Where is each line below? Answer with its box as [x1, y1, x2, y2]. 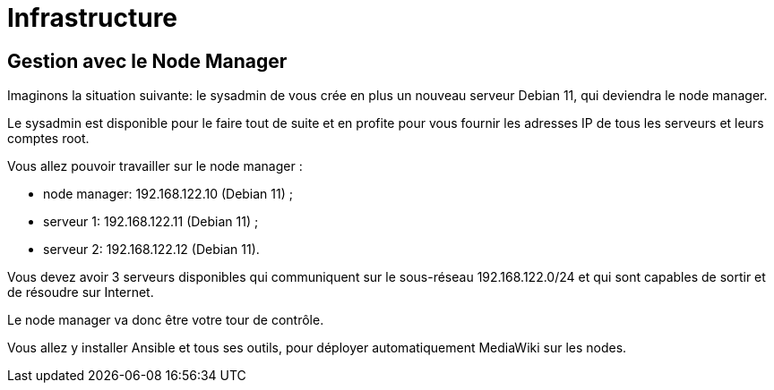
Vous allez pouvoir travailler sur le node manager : [7, 158, 303, 174]
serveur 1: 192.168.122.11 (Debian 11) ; [43, 214, 259, 230]
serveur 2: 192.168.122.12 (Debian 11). [43, 242, 260, 258]
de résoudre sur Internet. [7, 284, 154, 301]
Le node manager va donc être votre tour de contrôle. [7, 312, 324, 328]
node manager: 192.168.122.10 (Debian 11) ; [43, 186, 293, 202]
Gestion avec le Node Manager [7, 49, 288, 72]
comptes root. [7, 131, 90, 147]
